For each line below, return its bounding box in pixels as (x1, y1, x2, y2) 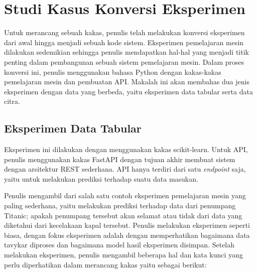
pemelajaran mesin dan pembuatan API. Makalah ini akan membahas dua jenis (4, 76, 249, 87)
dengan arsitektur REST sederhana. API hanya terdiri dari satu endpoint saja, (4, 164, 246, 174)
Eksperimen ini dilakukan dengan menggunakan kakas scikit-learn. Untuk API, (4, 144, 248, 155)
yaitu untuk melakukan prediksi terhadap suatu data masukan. (4, 173, 198, 184)
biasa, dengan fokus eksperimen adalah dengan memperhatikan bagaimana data (4, 229, 250, 240)
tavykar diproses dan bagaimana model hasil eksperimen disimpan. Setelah (4, 239, 235, 250)
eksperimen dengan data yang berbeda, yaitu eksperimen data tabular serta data (4, 86, 253, 96)
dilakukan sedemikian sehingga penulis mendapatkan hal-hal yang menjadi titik (4, 47, 249, 57)
